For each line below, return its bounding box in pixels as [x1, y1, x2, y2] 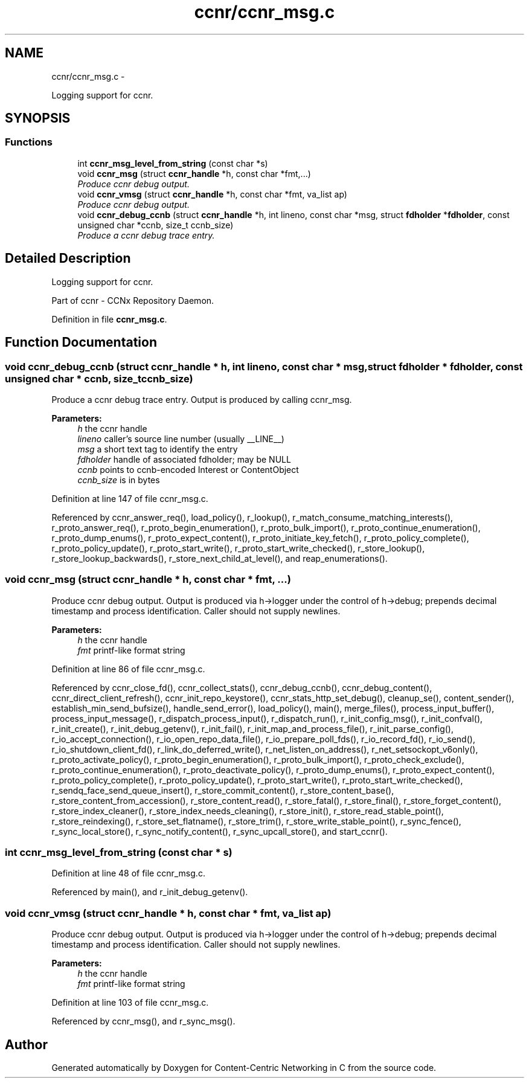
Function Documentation [5, 335, 157, 350]
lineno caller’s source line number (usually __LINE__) [77, 433, 284, 444]
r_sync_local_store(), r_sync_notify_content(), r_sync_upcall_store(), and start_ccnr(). [51, 826, 388, 837]
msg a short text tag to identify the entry [77, 443, 238, 454]
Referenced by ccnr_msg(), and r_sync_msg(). [51, 1016, 236, 1027]
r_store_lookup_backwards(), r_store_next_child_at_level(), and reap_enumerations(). [51, 553, 388, 564]
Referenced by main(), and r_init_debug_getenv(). [51, 887, 248, 898]
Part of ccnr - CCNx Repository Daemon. [51, 295, 214, 306]
